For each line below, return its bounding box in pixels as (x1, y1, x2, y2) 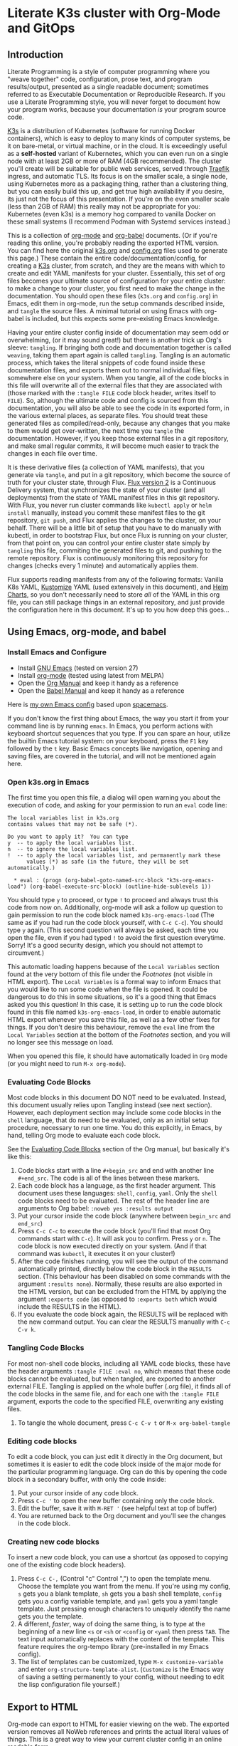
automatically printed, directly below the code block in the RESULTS (17, 1265, 212, 1273)
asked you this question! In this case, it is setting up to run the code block (7, 1000, 223, 1008)
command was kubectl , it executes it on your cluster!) (17, 1250, 175, 1258)
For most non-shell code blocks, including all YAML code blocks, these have (7, 1359, 231, 1368)
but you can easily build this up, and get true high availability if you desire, (7, 187, 225, 195)
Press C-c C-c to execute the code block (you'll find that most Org (17, 1227, 211, 1235)
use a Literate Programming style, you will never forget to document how (7, 98, 221, 106)
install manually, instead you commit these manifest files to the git (7, 508, 205, 517)
